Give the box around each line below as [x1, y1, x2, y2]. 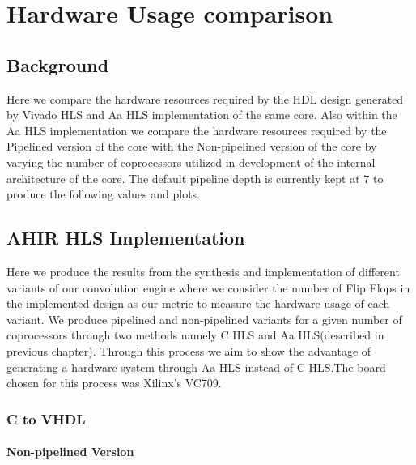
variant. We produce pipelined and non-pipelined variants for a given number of [6, 310, 402, 327]
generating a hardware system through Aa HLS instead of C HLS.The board [6, 358, 386, 375]
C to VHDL [6, 408, 86, 429]
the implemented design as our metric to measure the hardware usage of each [6, 295, 390, 312]
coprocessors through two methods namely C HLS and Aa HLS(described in [6, 326, 384, 343]
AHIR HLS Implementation [6, 225, 245, 250]
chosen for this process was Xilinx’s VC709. [6, 374, 222, 391]
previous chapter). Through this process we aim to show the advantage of [6, 342, 371, 359]
